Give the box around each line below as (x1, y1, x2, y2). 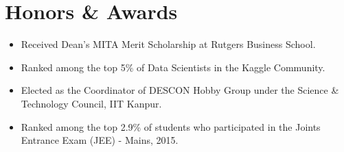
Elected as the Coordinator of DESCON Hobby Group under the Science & (21, 83, 339, 97)
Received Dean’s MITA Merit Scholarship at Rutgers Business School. (21, 37, 316, 51)
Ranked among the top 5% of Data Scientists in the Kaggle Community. (21, 60, 325, 74)
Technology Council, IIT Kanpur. (21, 96, 162, 110)
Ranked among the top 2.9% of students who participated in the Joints (21, 119, 321, 134)
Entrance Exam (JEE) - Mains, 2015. (21, 133, 179, 147)
